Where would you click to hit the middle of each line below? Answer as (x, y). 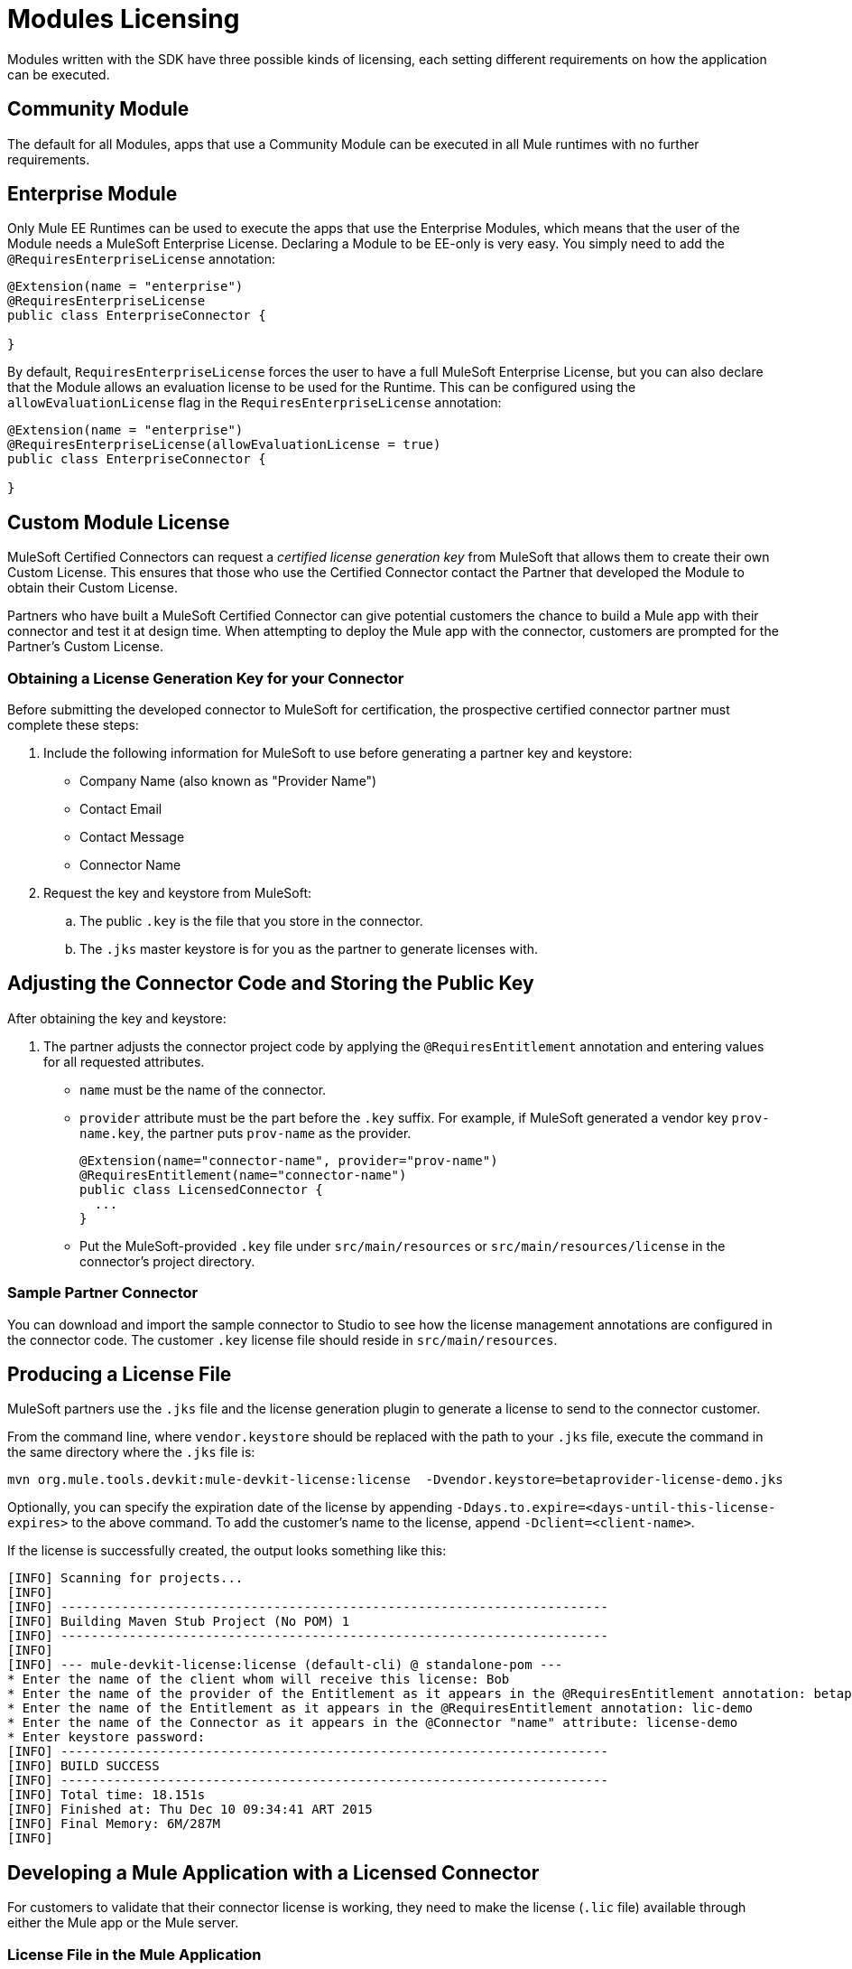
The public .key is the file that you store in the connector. (251, 921)
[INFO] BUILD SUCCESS (83, 1766)
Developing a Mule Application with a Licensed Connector (273, 1872)
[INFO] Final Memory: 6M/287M (114, 1824)
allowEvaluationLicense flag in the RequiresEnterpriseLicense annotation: (255, 403)
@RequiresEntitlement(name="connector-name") (243, 1175)
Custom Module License (119, 522)
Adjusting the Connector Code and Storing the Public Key (271, 984)
